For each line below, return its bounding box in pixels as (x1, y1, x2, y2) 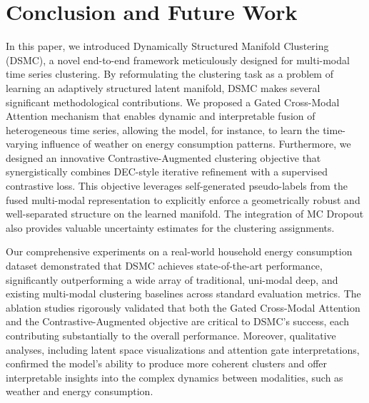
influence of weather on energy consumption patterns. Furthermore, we (41, 136, 351, 151)
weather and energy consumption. (6, 384, 153, 399)
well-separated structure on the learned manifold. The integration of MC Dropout (6, 206, 364, 221)
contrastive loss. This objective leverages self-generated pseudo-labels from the (6, 178, 348, 193)
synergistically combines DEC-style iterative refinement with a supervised (6, 164, 328, 179)
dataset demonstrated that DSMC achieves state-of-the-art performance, (6, 258, 323, 273)
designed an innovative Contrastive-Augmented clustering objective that (6, 150, 321, 165)
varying (6, 136, 39, 151)
